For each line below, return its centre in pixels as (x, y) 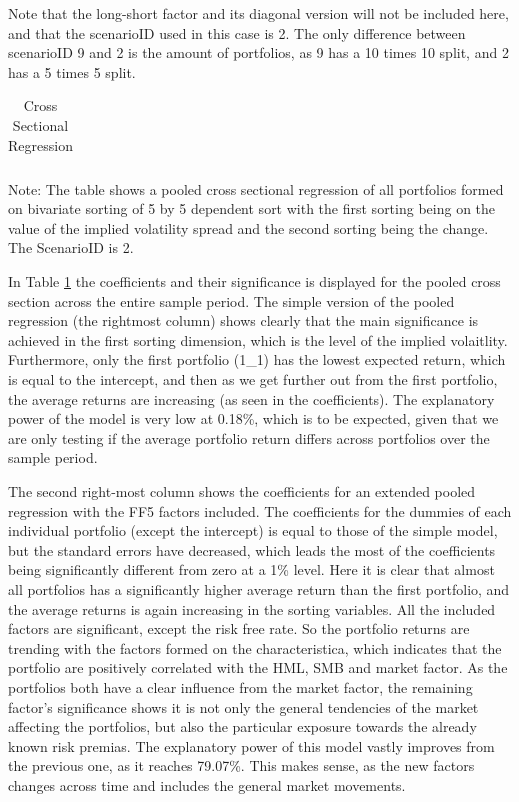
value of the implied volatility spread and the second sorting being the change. (248, 227)
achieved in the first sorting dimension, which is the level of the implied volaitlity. (258, 339)
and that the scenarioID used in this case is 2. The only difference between (237, 32)
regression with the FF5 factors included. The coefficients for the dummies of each (260, 510)
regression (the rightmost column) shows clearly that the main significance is (243, 320)
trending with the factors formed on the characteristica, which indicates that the (255, 647)
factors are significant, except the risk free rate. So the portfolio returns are (239, 628)
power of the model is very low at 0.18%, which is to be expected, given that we (253, 418)
